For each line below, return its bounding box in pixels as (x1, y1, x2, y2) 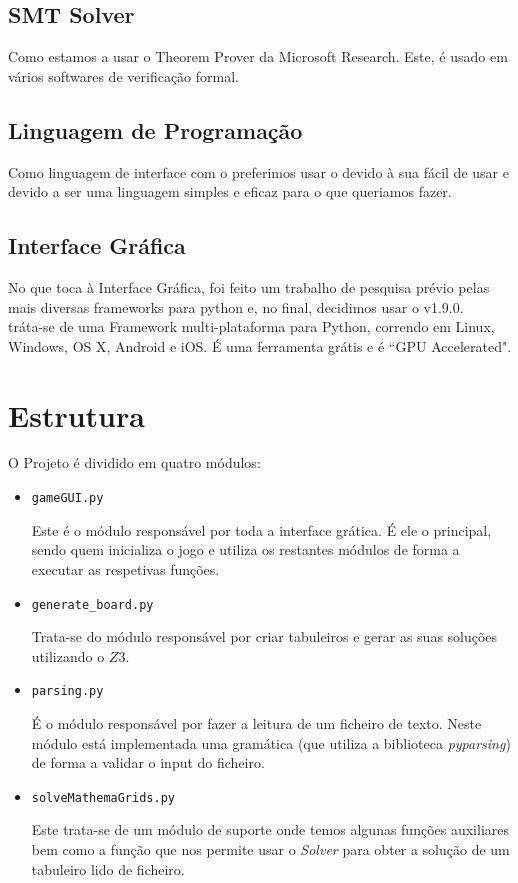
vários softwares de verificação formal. (8, 65, 239, 86)
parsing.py (31, 684, 104, 699)
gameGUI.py (31, 491, 104, 506)
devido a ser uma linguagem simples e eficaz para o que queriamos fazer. (8, 181, 452, 202)
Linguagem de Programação (8, 114, 303, 145)
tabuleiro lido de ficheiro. (31, 858, 185, 879)
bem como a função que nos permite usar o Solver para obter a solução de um (31, 839, 510, 860)
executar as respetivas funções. (31, 558, 220, 579)
